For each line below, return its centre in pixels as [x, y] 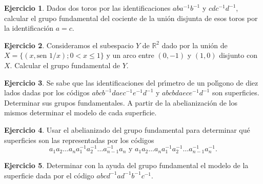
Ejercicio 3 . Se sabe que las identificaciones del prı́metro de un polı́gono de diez [131, 82]
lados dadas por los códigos [47, 93]
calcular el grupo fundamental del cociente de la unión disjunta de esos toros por [131, 18]
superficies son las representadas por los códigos [79, 140]
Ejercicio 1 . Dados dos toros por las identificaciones [87, 8]
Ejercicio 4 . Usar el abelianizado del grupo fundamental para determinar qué [127, 129]
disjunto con [238, 55]
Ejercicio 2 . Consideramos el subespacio [69, 45]
